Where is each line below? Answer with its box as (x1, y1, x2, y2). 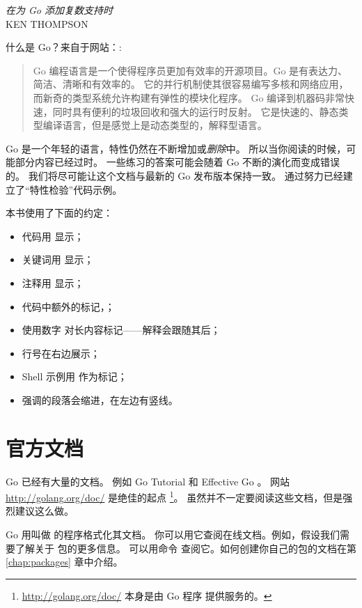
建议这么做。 (15, 504, 74, 518)
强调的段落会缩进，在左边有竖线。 (22, 392, 178, 407)
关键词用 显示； (22, 252, 94, 267)
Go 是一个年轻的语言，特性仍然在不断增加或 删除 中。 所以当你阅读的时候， (6, 141, 347, 155)
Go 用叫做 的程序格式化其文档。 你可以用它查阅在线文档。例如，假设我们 (6, 527, 340, 542)
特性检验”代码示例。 (29, 182, 123, 196)
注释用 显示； (22, 275, 84, 290)
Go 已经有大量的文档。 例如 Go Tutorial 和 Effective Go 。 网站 (6, 474, 290, 488)
